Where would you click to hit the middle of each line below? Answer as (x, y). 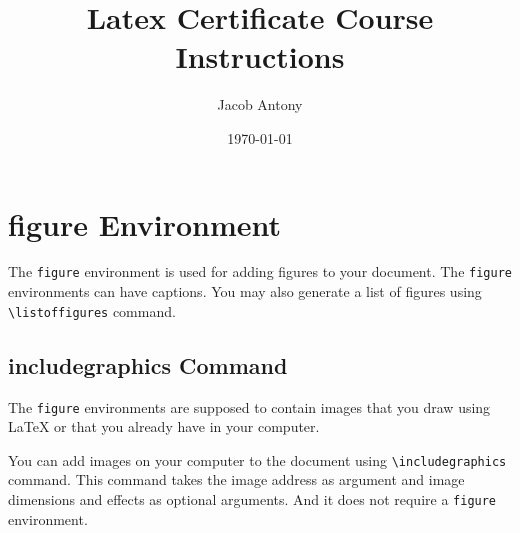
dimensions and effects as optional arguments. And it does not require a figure (252, 499)
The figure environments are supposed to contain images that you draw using (249, 406)
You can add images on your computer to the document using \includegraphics (257, 459)
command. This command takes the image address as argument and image (236, 479)
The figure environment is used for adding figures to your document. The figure (260, 271)
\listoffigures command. (92, 310)
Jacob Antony (260, 104)
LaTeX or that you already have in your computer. (164, 426)
